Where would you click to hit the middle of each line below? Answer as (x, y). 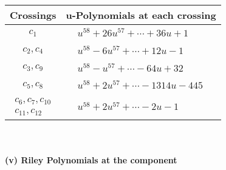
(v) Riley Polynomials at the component (91, 159)
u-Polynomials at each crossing (141, 15)
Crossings (33, 15)
